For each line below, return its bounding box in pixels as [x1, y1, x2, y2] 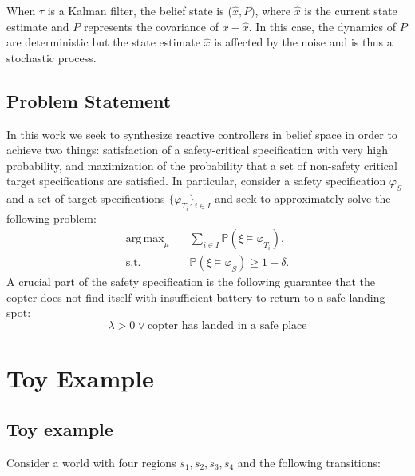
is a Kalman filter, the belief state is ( [47, 2, 232, 18]
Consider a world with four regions [6, 454, 176, 470]
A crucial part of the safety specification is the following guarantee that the [6, 273, 375, 290]
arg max [125, 233, 164, 245]
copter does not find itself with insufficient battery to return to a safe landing [6, 288, 385, 305]
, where [255, 2, 290, 18]
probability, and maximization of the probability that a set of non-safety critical [6, 157, 397, 173]
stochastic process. [6, 49, 97, 65]
